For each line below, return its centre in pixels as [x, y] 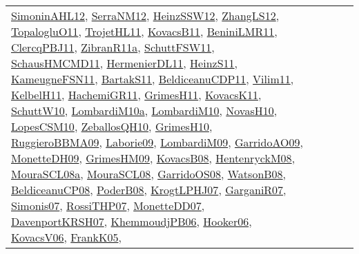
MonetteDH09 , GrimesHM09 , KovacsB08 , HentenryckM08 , [153, 158]
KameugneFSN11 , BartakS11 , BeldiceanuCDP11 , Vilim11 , [153, 79]
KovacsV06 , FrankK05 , [66, 237]
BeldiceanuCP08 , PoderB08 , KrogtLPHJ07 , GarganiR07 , [149, 190]
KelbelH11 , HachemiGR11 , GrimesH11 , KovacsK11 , [136, 95]
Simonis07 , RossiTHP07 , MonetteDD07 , [108, 205]
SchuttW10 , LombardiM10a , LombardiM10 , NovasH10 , [144, 110]
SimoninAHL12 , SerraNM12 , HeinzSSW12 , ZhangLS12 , [145, 15]
